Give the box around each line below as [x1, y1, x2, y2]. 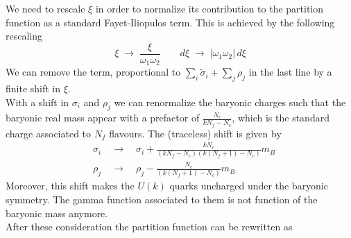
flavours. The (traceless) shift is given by [109, 126, 282, 140]
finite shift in [6, 81, 61, 96]
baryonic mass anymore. [6, 205, 108, 220]
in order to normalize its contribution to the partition [95, 1, 324, 15]
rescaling [6, 28, 43, 43]
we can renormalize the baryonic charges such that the [114, 94, 346, 109]
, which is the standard [232, 110, 329, 125]
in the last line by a [248, 65, 332, 79]
